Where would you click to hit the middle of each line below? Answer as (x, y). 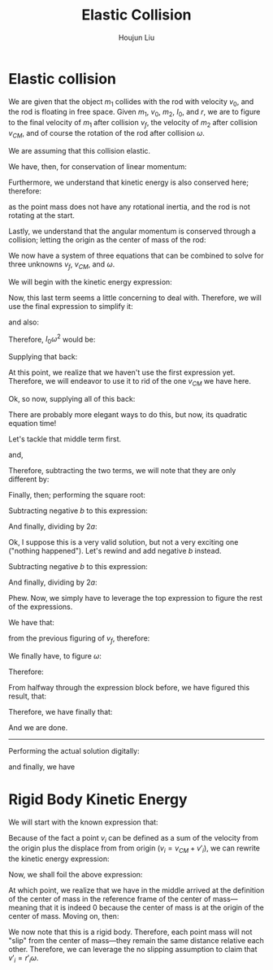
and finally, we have (42, 767)
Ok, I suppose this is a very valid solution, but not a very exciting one (123, 542)
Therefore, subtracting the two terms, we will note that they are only (122, 470)
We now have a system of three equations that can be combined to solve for (136, 255)
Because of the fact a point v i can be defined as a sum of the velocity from (133, 839)
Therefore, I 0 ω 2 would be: (52, 339)
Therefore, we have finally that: (61, 711)
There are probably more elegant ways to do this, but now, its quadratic (128, 414)
